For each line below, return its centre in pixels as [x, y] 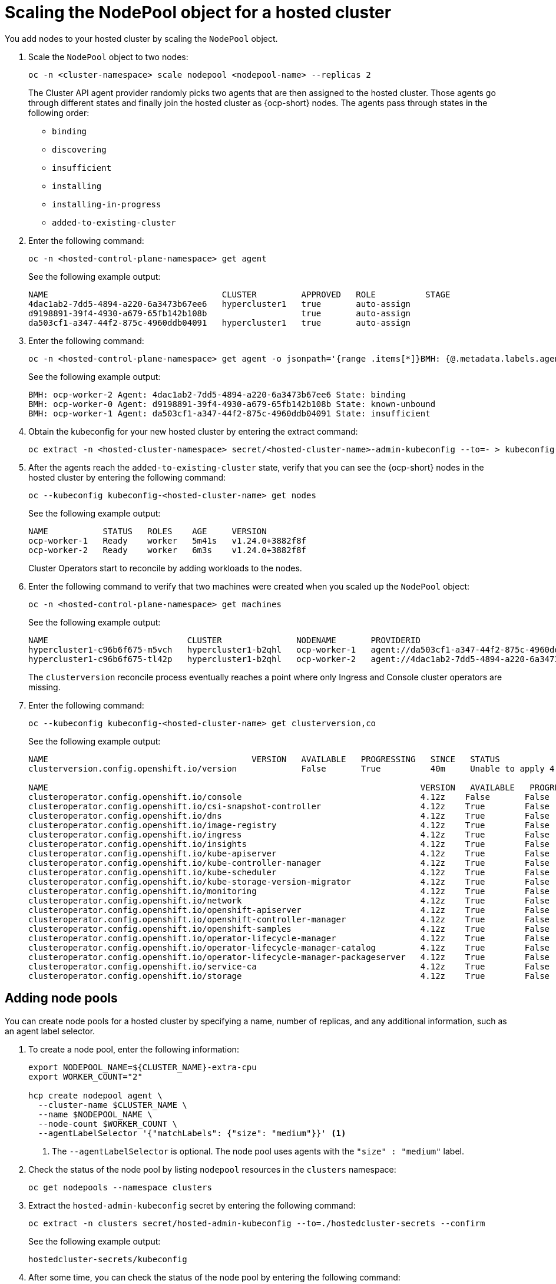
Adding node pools [61, 998]
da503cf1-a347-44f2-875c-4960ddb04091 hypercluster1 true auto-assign [220, 322]
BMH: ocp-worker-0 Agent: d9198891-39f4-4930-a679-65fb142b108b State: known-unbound [232, 404]
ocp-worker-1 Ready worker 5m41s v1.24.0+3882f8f [168, 540]
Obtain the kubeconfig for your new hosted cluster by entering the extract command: [193, 431]
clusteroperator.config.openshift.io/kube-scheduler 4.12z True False [289, 872]
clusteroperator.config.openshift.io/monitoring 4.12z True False [289, 891]
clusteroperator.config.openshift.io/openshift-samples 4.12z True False [289, 929]
